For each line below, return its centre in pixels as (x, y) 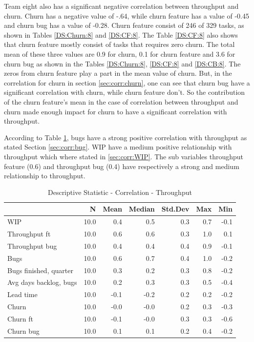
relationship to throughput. (45, 176)
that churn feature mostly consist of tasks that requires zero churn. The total (119, 44)
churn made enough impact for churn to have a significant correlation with (116, 111)
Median (142, 209)
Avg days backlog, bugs (42, 282)
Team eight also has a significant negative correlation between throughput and (121, 6)
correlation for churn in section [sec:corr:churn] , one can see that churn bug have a (127, 82)
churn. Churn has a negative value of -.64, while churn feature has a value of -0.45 (127, 15)
